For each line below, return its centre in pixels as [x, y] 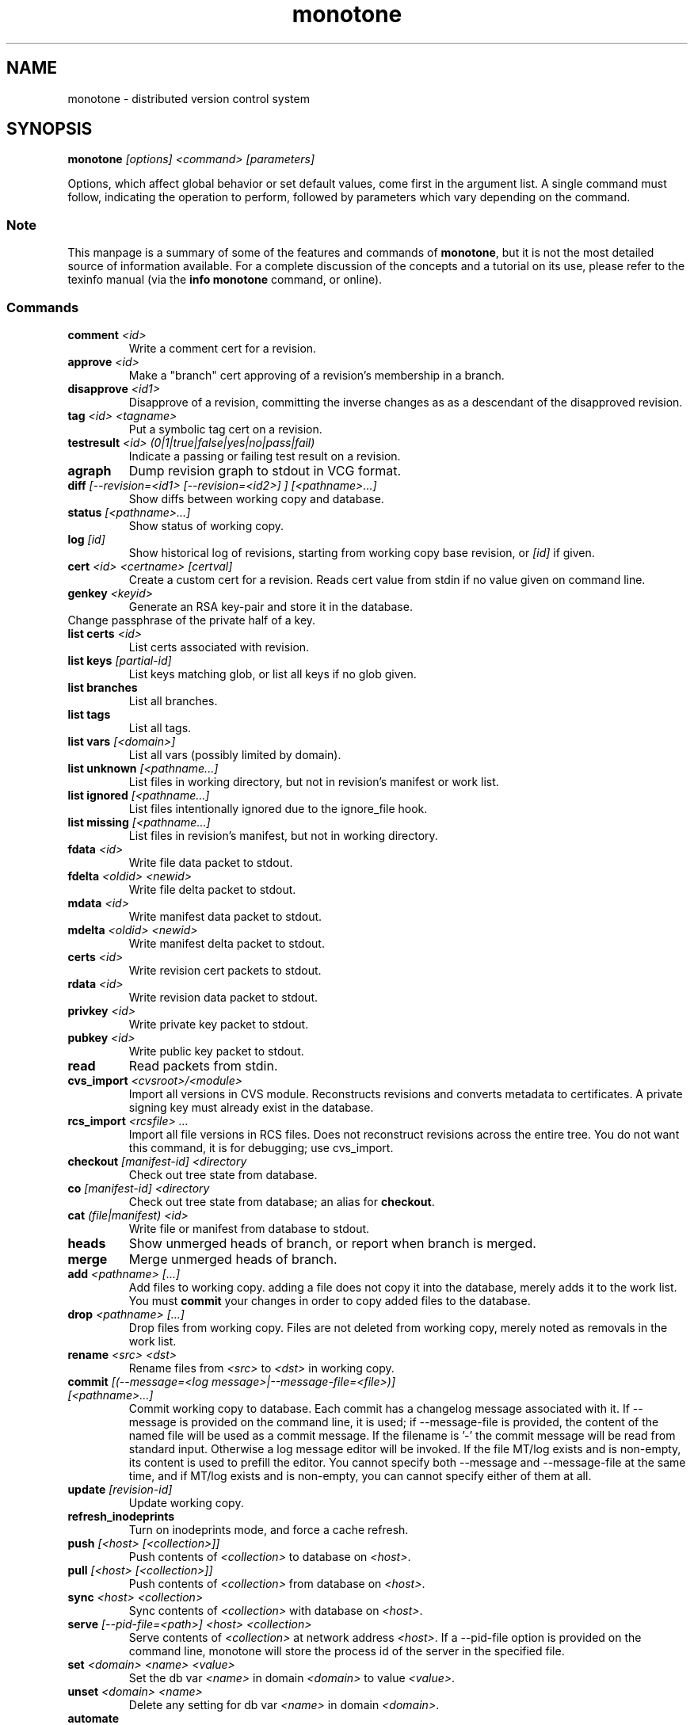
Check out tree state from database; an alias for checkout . [282, 1201]
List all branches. [173, 700]
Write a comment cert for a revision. [223, 348]
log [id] [86, 539]
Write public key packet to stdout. [216, 1051]
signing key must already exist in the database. [251, 1107]
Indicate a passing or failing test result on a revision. [265, 456]
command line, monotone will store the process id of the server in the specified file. [347, 1651]
